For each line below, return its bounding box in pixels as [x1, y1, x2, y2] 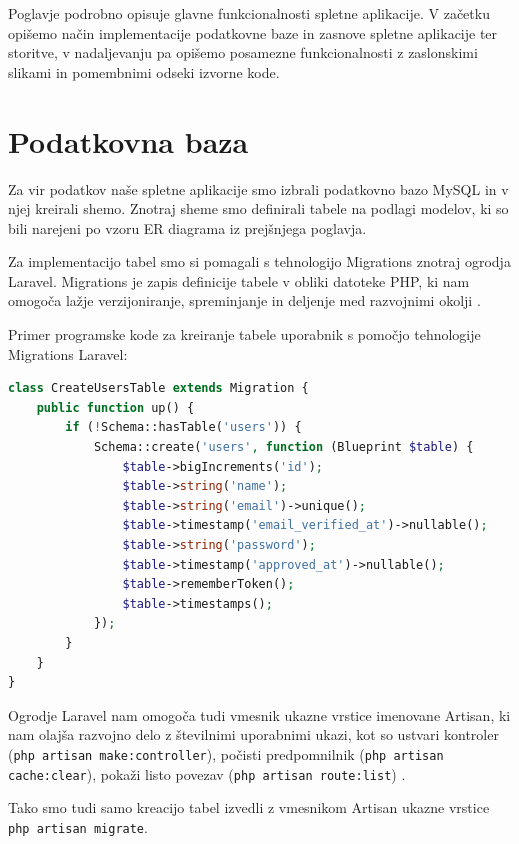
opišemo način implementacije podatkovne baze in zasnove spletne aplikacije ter [8, 22, 498, 43]
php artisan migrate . [8, 816, 148, 837]
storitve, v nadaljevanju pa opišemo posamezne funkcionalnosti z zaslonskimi [8, 42, 478, 63]
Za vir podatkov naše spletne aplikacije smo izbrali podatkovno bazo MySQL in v [8, 178, 509, 199]
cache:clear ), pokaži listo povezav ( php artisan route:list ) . [8, 763, 406, 784]
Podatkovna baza [8, 120, 249, 161]
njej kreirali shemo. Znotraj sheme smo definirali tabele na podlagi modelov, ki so [8, 198, 509, 219]
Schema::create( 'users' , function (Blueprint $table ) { [93, 440, 474, 455]
